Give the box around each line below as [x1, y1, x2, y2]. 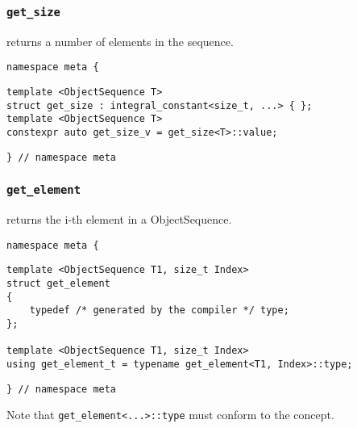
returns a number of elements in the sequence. [6, 32, 234, 49]
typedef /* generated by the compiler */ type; [29, 304, 289, 317]
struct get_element [6, 278, 110, 289]
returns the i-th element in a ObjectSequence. [6, 211, 232, 228]
